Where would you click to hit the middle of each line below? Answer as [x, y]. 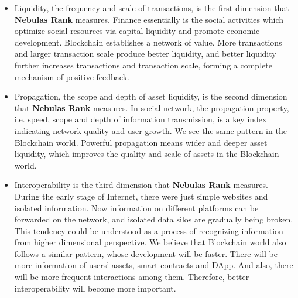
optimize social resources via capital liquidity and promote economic [137, 31]
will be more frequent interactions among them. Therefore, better [132, 277]
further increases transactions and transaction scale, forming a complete [143, 65]
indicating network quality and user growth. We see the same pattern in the [150, 130]
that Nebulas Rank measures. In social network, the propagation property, [152, 107]
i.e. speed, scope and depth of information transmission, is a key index [141, 119]
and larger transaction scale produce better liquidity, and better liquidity [145, 54]
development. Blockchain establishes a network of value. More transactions [148, 42]
